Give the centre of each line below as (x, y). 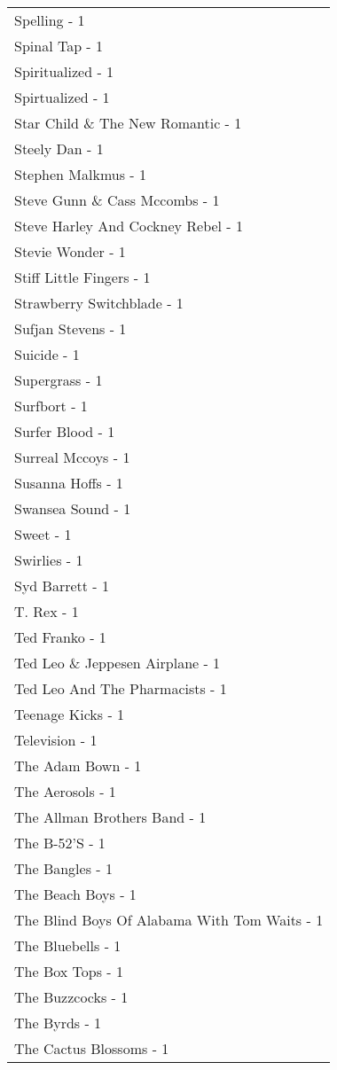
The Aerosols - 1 (65, 791)
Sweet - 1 (43, 534)
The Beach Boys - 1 (75, 894)
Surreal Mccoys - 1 (72, 457)
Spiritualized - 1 (64, 71)
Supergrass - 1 (59, 380)
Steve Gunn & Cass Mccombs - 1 (117, 200)
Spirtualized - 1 (62, 97)
